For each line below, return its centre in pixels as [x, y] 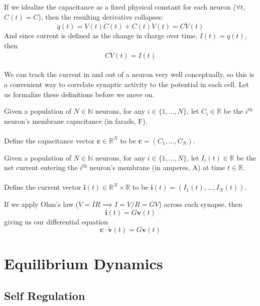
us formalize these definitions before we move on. [79, 94]
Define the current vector [43, 187]
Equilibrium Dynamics [84, 263]
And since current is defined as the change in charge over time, [101, 35]
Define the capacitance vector [49, 140]
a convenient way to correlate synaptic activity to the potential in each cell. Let [126, 84]
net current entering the [41, 167]
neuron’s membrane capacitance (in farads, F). [76, 121]
